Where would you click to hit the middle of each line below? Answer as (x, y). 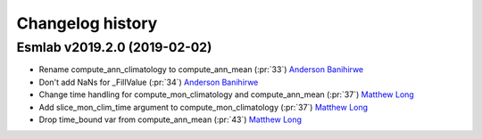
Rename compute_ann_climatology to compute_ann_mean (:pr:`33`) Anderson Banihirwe (201, 69)
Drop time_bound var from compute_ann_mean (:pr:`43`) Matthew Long (170, 119)
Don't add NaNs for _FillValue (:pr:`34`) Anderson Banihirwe (149, 82)
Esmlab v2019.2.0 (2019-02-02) (114, 47)
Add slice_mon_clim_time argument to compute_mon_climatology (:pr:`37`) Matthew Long (204, 107)
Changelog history (87, 23)
